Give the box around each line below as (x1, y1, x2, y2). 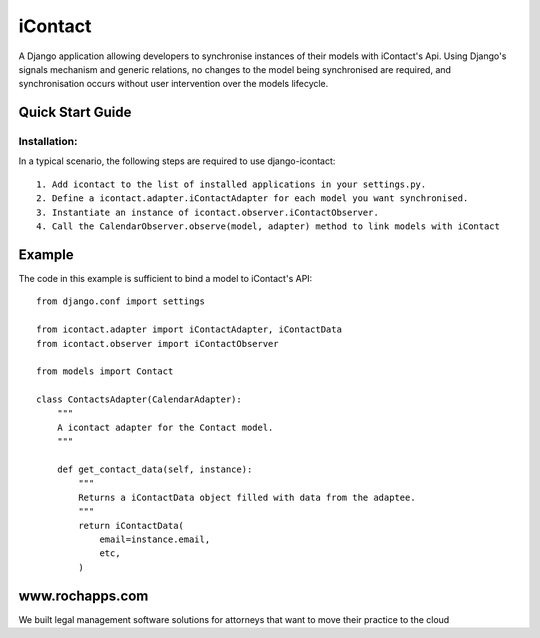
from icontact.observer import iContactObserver (36, 338, 279, 349)
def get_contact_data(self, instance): (56, 464, 253, 475)
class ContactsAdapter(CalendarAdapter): (36, 394, 242, 405)
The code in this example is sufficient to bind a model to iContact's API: (18, 272, 313, 284)
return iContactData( (78, 520, 185, 531)
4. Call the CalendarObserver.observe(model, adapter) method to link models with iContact (36, 221, 500, 232)
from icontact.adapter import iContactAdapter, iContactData (36, 324, 342, 335)
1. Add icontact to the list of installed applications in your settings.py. (36, 178, 427, 190)
